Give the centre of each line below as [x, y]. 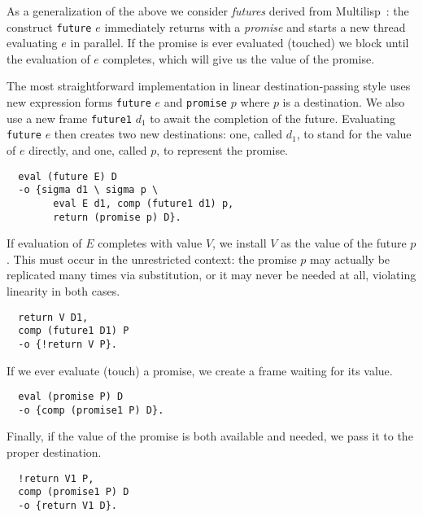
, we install [240, 243]
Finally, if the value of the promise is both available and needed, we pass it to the [210, 436]
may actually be [350, 258]
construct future [49, 26]
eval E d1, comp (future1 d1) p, [144, 203]
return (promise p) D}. [117, 217]
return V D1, [53, 317]
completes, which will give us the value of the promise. [239, 58]
